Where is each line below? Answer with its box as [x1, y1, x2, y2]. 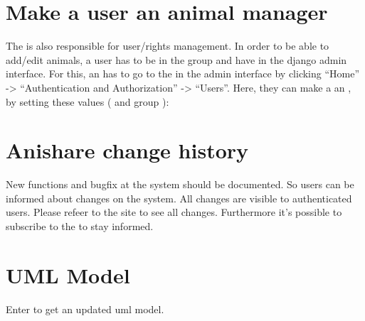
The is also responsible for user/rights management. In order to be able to [6, 38, 329, 53]
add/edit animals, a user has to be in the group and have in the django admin [6, 52, 347, 67]
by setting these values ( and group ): [6, 94, 169, 109]
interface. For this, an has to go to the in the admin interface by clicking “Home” [6, 66, 360, 81]
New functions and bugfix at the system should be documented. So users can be [6, 177, 354, 192]
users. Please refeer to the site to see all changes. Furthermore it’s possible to [6, 205, 342, 219]
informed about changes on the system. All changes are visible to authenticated [6, 190, 352, 205]
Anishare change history [6, 136, 249, 165]
